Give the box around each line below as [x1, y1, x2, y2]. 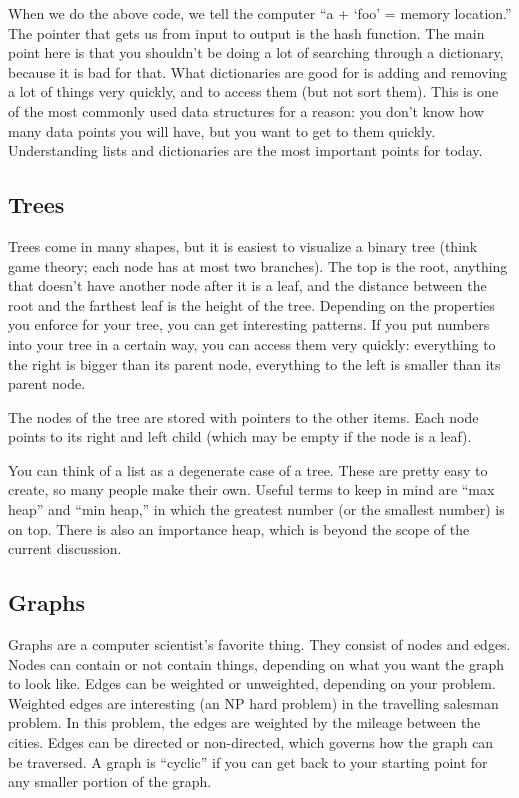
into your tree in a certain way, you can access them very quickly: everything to [8, 333, 496, 354]
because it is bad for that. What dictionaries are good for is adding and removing [8, 61, 508, 82]
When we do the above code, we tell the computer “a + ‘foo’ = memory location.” [8, 3, 512, 23]
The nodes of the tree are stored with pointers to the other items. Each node [8, 406, 479, 427]
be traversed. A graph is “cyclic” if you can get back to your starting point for [8, 751, 488, 772]
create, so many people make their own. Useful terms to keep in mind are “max [8, 479, 495, 500]
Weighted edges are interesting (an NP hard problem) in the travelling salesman [8, 692, 499, 713]
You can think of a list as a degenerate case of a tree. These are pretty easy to [8, 459, 488, 480]
